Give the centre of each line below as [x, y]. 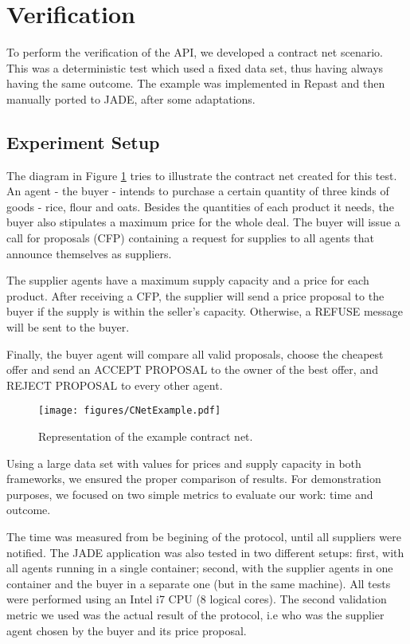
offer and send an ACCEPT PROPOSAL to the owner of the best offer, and [192, 369]
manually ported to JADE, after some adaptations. [131, 98]
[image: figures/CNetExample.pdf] [130, 411]
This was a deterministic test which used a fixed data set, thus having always [195, 67]
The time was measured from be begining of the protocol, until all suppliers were [204, 537]
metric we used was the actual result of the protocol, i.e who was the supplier [195, 615]
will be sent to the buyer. [68, 327]
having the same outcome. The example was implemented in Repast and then [196, 83]
